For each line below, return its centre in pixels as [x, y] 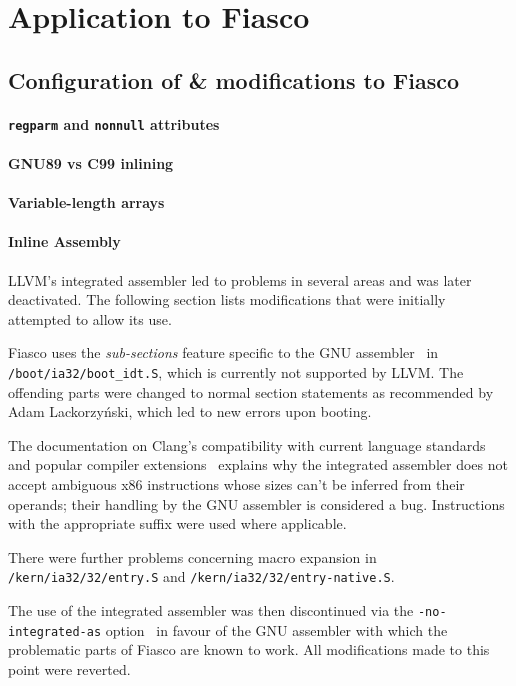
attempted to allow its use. [90, 318]
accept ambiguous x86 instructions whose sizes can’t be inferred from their [236, 483]
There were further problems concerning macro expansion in [192, 556]
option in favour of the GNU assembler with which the [276, 629]
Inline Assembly [64, 241]
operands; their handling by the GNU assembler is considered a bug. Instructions [256, 503]
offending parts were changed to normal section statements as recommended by [251, 391]
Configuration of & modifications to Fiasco [233, 79]
